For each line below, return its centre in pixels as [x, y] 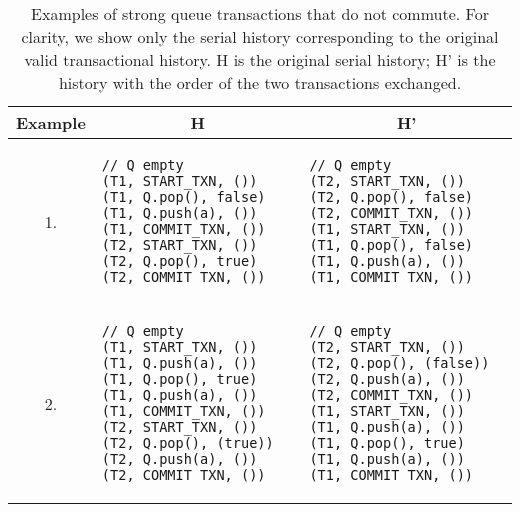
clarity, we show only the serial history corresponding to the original [260, 36]
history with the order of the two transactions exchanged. [260, 82]
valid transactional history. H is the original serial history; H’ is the [260, 59]
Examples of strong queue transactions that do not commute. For [260, 13]
